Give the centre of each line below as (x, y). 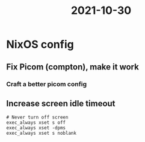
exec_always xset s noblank (42, 134)
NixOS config (40, 44)
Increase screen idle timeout (61, 103)
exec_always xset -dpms (36, 128)
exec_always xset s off (36, 123)
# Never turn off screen (37, 118)
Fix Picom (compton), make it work (73, 67)
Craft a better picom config (47, 84)
